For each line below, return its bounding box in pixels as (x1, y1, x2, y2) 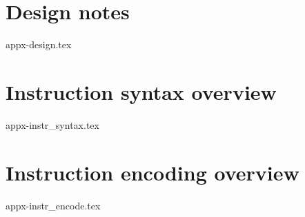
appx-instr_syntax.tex (6, 117, 99, 132)
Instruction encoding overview (6, 158, 299, 186)
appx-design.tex (6, 37, 72, 52)
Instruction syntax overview (6, 77, 277, 105)
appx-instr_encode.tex (6, 198, 101, 212)
